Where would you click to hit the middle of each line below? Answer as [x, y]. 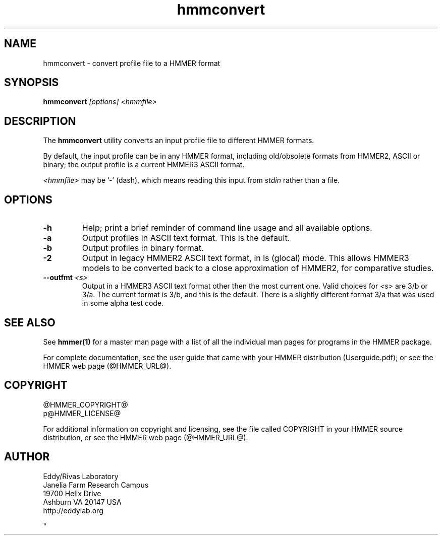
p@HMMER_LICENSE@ [82, 413]
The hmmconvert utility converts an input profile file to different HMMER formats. [179, 141]
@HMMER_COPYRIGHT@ [86, 405]
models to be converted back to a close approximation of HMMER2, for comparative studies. [258, 268]
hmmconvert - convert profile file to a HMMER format [132, 63]
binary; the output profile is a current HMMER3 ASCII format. [144, 165]
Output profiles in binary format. [143, 248]
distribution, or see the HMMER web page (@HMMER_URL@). [146, 437]
